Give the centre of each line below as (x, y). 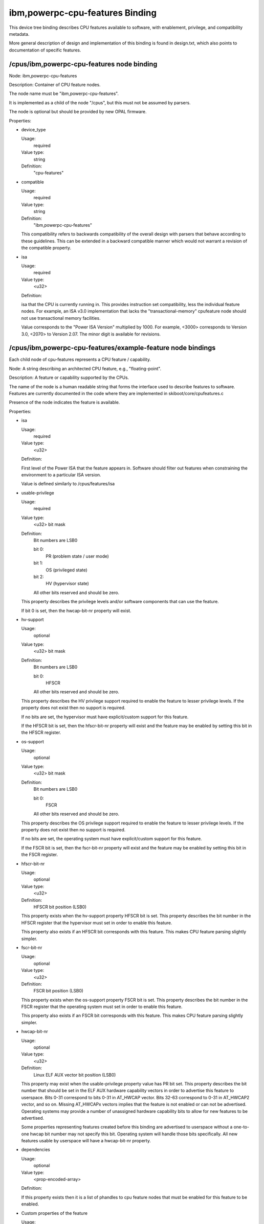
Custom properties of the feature (55, 1213)
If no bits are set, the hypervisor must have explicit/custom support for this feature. (105, 717)
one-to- (241, 1127)
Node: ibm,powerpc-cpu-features (43, 75)
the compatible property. (46, 248)
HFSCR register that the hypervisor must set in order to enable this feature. (97, 922)
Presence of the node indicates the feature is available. (65, 402)
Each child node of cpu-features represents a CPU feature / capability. (80, 359)
